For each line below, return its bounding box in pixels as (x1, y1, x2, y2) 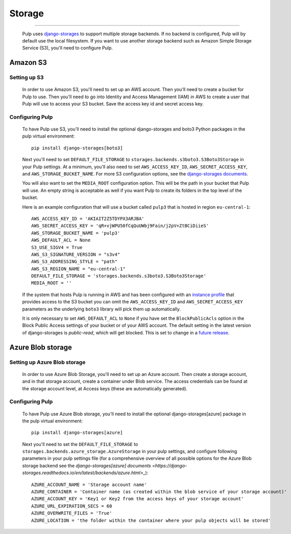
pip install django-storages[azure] (31, 430, 123, 436)
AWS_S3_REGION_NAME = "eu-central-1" (31, 266, 126, 272)
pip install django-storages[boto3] (31, 145, 123, 151)
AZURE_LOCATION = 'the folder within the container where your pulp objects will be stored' (31, 517, 271, 523)
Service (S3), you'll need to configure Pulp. (22, 45, 113, 51)
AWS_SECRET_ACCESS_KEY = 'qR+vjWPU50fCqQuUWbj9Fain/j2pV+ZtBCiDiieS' (31, 223, 209, 229)
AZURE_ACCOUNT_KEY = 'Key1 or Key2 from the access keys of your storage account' (31, 496, 244, 502)
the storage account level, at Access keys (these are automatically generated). (22, 385, 188, 391)
